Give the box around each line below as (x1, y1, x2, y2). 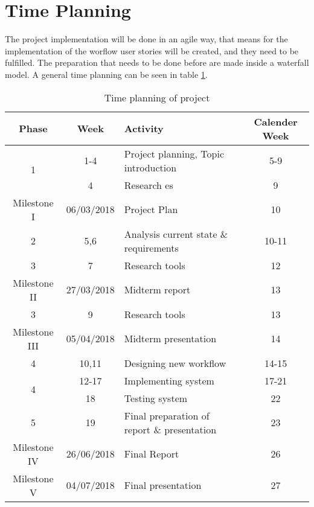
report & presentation (124, 422, 217, 436)
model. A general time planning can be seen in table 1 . (5, 68, 208, 80)
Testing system (124, 391, 188, 405)
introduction (124, 160, 177, 174)
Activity (124, 121, 164, 135)
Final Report (124, 447, 179, 461)
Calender (254, 114, 298, 129)
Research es (124, 177, 173, 192)
